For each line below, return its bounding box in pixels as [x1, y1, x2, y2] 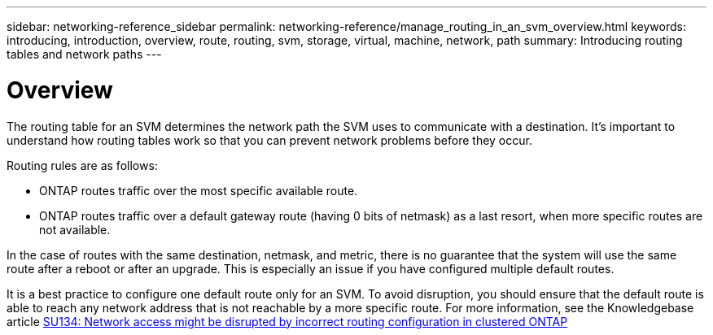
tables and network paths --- [7, 47, 162, 61]
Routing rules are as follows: [7, 158, 158, 172]
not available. [39, 222, 111, 237]
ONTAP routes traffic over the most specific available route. [39, 183, 358, 198]
